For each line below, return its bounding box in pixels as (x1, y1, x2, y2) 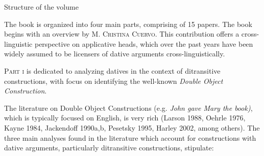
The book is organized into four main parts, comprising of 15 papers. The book (4, 18, 252, 29)
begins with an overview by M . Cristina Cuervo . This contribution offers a (4, 28, 239, 39)
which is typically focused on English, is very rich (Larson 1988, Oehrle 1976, (4, 112, 246, 123)
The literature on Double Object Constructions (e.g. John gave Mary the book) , (4, 102, 253, 113)
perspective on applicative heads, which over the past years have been (34, 38, 253, 49)
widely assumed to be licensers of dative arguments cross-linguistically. (4, 48, 225, 59)
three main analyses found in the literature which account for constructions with (4, 132, 256, 143)
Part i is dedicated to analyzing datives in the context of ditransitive (4, 65, 221, 76)
